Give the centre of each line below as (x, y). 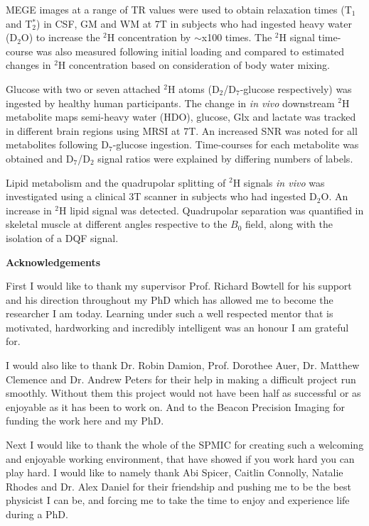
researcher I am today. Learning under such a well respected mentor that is (170, 313)
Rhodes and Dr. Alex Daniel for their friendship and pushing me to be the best (179, 486)
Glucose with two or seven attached (83, 88)
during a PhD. (37, 514)
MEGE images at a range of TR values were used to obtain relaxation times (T (179, 9)
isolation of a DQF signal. (62, 237)
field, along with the (289, 224)
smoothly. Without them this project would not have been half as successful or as (183, 393)
